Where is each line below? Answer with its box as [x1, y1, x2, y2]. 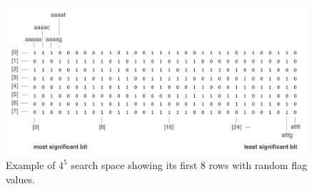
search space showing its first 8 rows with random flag [71, 158, 308, 173]
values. [6, 171, 35, 186]
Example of [6, 158, 56, 173]
